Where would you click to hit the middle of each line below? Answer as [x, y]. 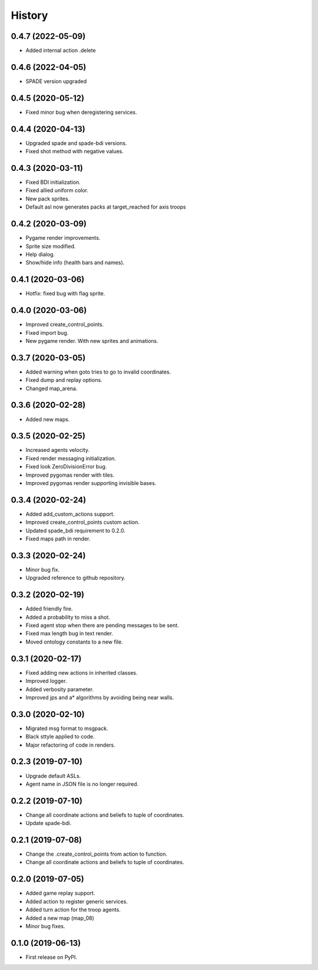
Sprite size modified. [51, 246]
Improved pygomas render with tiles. [70, 475]
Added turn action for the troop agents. [73, 910]
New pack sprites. [48, 199]
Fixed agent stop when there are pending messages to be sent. [102, 625]
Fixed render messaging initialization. [71, 458]
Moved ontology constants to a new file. [74, 642]
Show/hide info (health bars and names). [75, 263]
